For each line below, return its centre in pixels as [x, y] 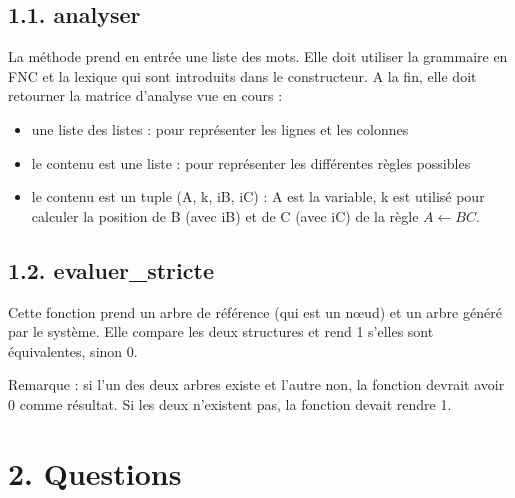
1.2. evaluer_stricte [111, 269]
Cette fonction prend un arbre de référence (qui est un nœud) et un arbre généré [255, 311]
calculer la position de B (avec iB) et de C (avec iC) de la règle [225, 215]
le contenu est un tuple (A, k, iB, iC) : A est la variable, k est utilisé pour [258, 196]
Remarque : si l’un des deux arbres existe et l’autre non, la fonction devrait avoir [256, 384]
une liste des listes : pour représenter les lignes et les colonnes [220, 128]
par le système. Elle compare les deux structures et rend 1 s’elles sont [221, 331]
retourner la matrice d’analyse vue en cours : [145, 95]
